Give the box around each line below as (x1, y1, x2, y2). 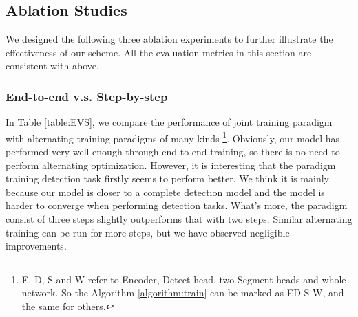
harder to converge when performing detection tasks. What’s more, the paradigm (6, 198, 348, 212)
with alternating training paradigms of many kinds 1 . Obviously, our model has (6, 129, 340, 145)
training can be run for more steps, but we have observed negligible (6, 225, 290, 239)
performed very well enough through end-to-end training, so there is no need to (6, 144, 340, 159)
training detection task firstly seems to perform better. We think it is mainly (6, 171, 329, 186)
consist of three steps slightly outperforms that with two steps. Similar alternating (6, 212, 352, 226)
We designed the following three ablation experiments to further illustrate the (6, 32, 333, 46)
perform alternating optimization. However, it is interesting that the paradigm (6, 157, 336, 172)
